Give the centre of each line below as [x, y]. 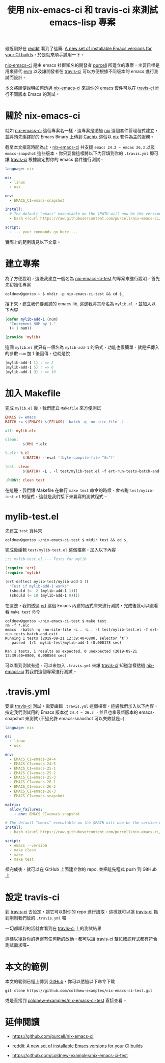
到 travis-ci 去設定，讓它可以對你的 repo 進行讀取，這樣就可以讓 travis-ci [79, 912]
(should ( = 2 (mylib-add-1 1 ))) [44, 591]
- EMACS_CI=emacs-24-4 [33, 759]
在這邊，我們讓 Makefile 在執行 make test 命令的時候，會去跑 [67, 490]
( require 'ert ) [21, 568]
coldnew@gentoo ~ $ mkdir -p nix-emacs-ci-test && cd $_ [65, 294]
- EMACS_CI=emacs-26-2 [33, 787]
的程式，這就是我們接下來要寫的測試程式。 [65, 496]
